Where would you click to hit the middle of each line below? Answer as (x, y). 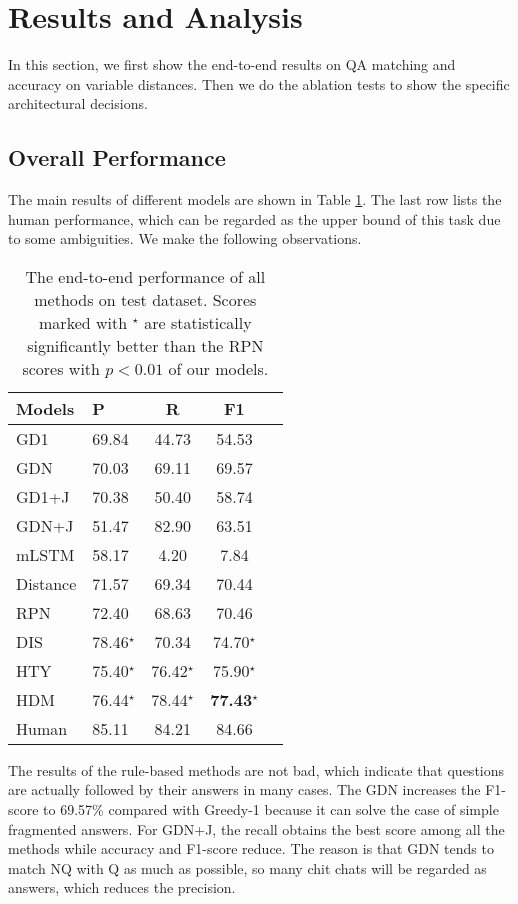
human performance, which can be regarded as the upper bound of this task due (254, 218)
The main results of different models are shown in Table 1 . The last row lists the (255, 199)
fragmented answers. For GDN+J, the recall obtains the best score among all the (256, 828)
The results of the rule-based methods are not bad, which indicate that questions (256, 769)
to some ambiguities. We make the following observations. (185, 238)
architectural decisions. (78, 103)
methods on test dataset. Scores (145, 299)
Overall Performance (117, 157)
